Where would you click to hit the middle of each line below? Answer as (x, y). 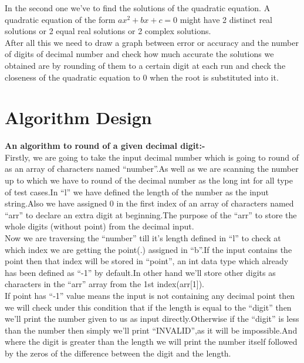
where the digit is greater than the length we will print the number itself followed (151, 342)
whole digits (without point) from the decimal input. (99, 226)
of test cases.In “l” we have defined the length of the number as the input (137, 192)
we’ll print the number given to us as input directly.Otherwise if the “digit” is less (152, 319)
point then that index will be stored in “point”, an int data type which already (147, 261)
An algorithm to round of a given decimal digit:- (105, 146)
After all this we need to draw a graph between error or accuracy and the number (152, 42)
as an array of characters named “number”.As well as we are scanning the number (152, 169)
